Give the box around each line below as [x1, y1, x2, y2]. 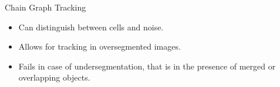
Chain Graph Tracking [5, 1, 86, 13]
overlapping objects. [18, 71, 90, 83]
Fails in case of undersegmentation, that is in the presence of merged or [18, 60, 276, 72]
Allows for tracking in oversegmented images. [18, 40, 181, 53]
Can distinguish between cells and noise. [18, 20, 164, 33]
